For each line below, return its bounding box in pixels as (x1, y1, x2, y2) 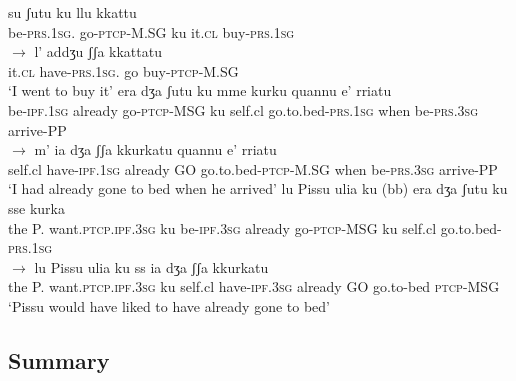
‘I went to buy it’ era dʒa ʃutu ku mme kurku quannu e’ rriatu (8, 80, 392, 101)
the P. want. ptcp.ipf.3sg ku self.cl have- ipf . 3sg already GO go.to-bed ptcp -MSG (8, 276, 500, 297)
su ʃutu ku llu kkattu (8, 2, 137, 22)
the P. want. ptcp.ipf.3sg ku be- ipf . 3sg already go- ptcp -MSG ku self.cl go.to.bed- (8, 217, 502, 238)
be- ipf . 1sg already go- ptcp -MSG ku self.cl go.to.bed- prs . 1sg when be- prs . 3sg (8, 99, 478, 120)
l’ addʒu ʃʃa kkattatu (34, 41, 162, 62)
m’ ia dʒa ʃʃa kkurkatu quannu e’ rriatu (34, 139, 277, 160)
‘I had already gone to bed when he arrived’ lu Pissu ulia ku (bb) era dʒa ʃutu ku (8, 178, 508, 199)
